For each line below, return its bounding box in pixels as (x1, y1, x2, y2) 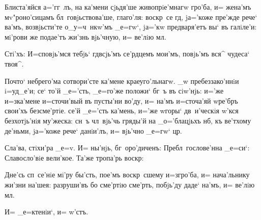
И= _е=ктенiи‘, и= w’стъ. (5, 206, 89, 217)
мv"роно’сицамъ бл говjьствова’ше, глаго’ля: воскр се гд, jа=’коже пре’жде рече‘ (5, 11, 257, 22)
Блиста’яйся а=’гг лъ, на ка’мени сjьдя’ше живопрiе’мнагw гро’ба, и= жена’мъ (5, 2, 251, 12)
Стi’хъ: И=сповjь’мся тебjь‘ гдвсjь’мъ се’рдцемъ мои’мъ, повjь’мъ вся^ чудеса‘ (5, 48, 250, 59)
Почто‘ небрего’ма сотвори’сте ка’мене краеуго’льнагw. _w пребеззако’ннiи (5, 75, 239, 86)
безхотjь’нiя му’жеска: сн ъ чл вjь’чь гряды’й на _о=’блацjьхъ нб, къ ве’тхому (5, 115, 251, 125)
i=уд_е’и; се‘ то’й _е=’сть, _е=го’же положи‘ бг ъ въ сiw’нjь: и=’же (5, 85, 224, 96)
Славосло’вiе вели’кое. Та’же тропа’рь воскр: (5, 152, 144, 163)
